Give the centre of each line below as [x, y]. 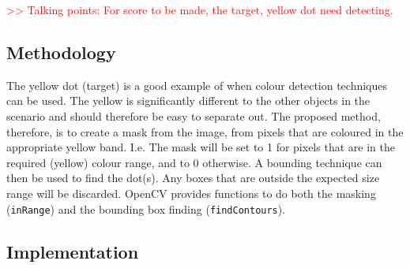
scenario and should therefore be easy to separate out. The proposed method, [194, 115]
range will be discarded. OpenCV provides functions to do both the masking [191, 193]
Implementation [73, 251]
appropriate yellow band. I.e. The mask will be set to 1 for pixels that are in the [201, 147]
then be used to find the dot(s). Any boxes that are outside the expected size [193, 178]
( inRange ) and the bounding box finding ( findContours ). [146, 208]
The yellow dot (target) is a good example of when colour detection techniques [197, 85]
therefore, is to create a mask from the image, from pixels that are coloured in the [205, 131]
